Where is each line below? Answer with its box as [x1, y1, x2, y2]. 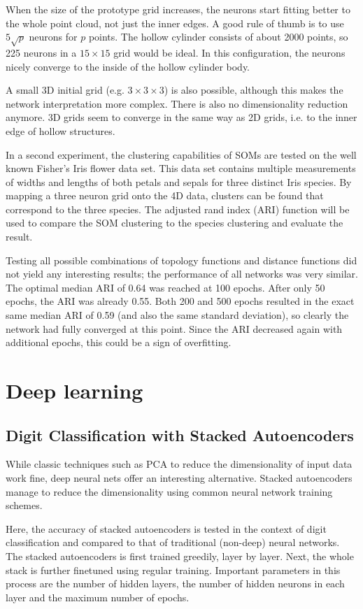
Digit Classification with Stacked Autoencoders [6, 424, 354, 445]
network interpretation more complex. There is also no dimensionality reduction [6, 96, 348, 110]
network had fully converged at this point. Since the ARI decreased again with [6, 321, 343, 336]
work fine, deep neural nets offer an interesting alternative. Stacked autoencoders [6, 471, 353, 485]
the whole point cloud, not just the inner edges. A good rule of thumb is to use [6, 15, 344, 30]
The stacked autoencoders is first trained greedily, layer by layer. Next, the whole [6, 548, 354, 563]
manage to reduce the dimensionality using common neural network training [6, 484, 333, 499]
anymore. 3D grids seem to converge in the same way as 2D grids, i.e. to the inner [6, 110, 357, 124]
